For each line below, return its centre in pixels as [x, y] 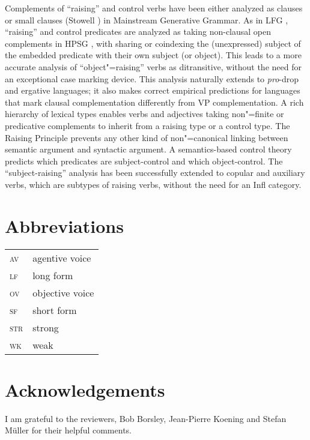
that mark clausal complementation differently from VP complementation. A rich [154, 102]
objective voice [63, 292]
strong [46, 327]
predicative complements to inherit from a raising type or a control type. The [147, 125]
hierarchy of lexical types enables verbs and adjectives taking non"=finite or [144, 114]
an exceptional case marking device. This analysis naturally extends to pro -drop [152, 78]
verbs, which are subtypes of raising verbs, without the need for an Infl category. [153, 184]
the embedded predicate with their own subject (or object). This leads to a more [153, 55]
